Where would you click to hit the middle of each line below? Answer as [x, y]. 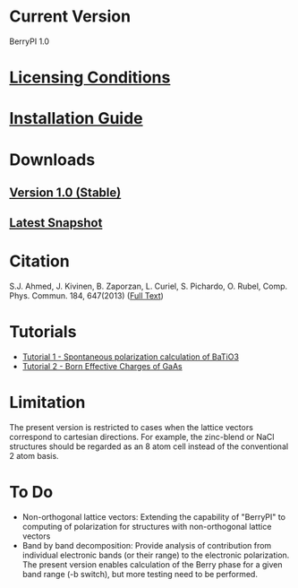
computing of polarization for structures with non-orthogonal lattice [147, 527]
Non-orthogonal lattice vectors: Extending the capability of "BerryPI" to [154, 517]
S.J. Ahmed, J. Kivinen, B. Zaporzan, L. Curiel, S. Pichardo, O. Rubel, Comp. [149, 286]
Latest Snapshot [56, 223]
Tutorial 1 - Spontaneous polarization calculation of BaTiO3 [131, 357]
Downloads [52, 160]
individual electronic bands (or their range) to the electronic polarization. [156, 555]
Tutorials [43, 332]
